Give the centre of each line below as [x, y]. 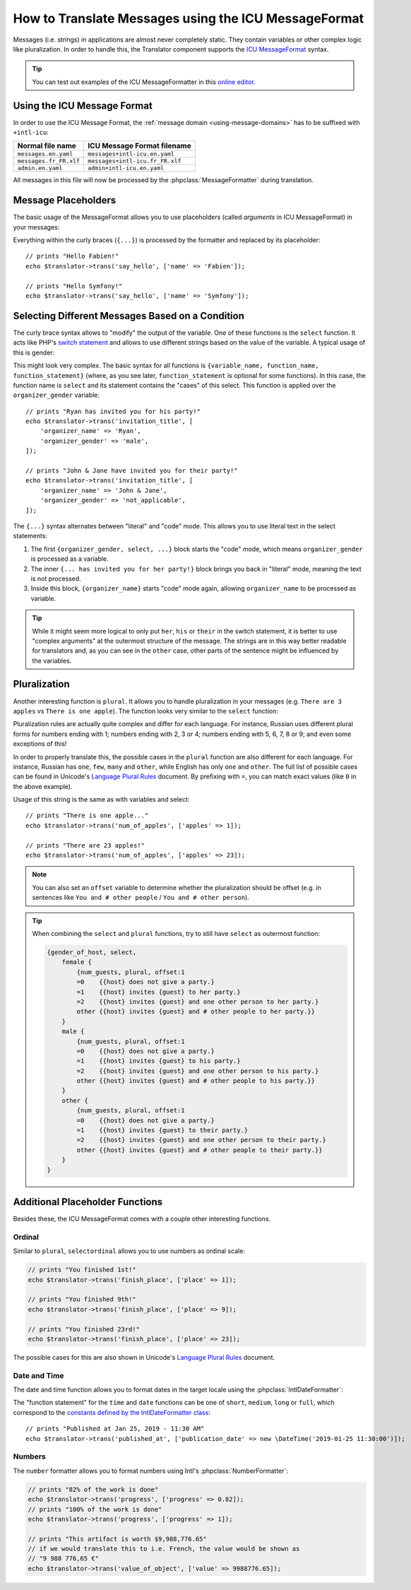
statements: [30, 536]
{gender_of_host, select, [92, 952]
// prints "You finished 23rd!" [84, 1329]
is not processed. [56, 579]
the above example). [43, 786]
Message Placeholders [65, 200]
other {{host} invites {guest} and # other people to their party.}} [199, 1150]
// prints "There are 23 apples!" [85, 845]
